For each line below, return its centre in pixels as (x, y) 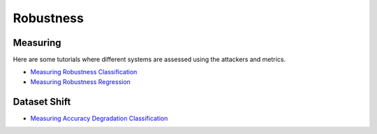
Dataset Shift (42, 102)
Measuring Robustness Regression (80, 82)
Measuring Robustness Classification (84, 72)
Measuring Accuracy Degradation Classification (99, 118)
